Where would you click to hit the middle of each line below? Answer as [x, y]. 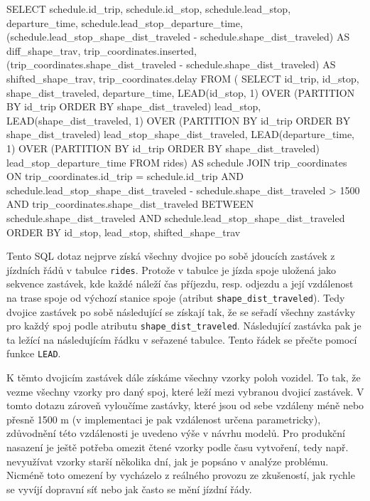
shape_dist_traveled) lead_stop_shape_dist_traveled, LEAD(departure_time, [180, 134]
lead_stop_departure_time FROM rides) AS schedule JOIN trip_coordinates [177, 162]
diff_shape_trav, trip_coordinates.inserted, [102, 50]
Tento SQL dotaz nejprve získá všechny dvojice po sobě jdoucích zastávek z [171, 256]
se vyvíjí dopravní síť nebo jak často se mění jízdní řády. [129, 489]
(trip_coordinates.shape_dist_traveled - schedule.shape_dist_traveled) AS [171, 64]
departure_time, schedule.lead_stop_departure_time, [125, 22]
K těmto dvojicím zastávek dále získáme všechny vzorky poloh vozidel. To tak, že [184, 378]
